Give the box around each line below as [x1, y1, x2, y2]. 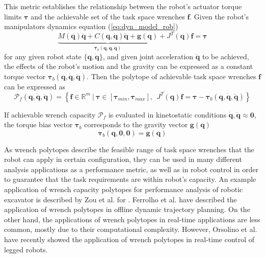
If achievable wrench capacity [4, 109, 96, 120]
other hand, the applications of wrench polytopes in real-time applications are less [4, 214, 260, 224]
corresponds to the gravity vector [84, 119, 188, 130]
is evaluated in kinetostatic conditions [108, 109, 227, 120]
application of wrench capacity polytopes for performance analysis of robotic [4, 184, 243, 195]
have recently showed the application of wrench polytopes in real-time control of [4, 234, 255, 245]
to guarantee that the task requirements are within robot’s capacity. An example [4, 174, 256, 184]
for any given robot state [4, 51, 82, 61]
